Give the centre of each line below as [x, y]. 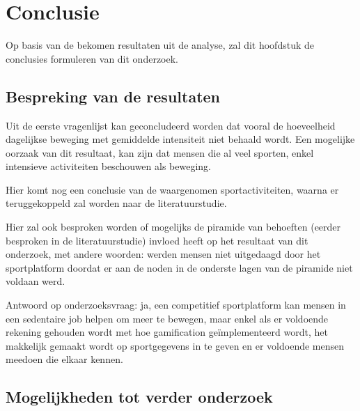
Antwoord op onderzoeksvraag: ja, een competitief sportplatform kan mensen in [176, 305]
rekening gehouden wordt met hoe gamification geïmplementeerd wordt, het [167, 332]
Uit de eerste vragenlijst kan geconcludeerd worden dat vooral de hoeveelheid [171, 125]
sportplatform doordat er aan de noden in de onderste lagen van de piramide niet [179, 267]
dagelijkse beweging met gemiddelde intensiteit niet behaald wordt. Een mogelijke [180, 139]
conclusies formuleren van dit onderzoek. [92, 58]
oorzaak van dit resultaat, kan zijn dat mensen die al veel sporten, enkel [160, 152]
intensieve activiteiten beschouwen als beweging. [108, 166]
